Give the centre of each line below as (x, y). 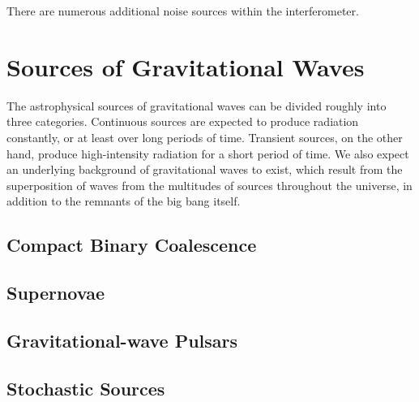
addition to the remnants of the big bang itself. (124, 201)
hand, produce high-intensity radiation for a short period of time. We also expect (208, 153)
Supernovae (56, 293)
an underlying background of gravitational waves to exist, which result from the (205, 169)
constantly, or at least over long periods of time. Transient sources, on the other (205, 137)
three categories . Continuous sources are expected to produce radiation (183, 121)
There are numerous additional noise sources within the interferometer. (183, 11)
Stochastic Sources (86, 388)
